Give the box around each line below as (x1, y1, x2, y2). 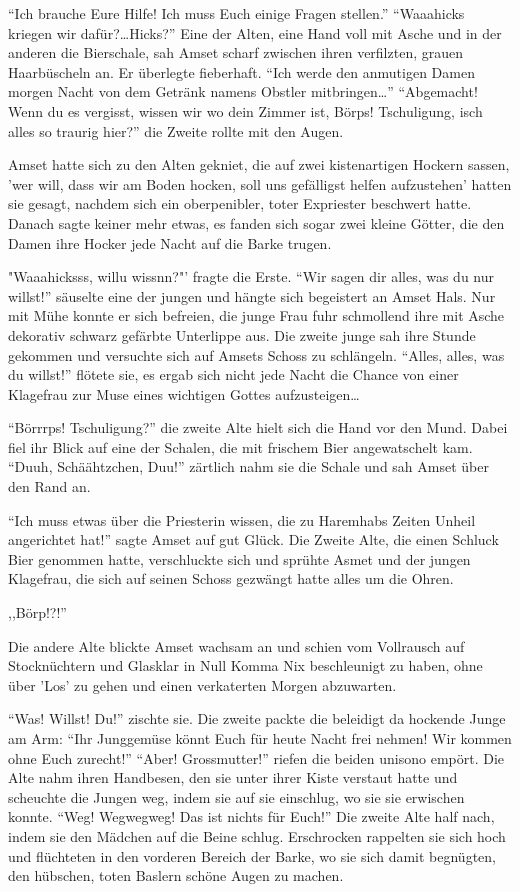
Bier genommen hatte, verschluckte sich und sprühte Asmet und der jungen (8, 548, 471, 569)
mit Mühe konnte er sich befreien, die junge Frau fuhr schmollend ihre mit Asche (8, 305, 505, 326)
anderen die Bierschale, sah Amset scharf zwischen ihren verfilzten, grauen (8, 42, 463, 63)
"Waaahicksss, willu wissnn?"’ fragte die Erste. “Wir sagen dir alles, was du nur (8, 266, 494, 287)
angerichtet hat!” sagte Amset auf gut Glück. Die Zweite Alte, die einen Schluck (8, 529, 499, 550)
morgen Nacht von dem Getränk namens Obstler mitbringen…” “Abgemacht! (8, 81, 478, 102)
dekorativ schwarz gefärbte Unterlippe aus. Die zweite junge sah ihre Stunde (8, 324, 476, 345)
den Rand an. (8, 476, 91, 497)
